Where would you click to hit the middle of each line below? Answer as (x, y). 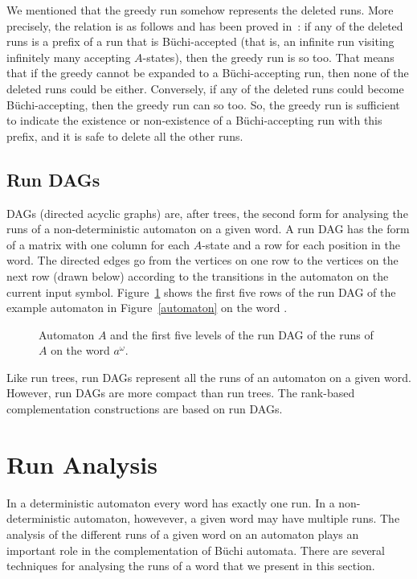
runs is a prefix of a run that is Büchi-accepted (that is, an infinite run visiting (200, 41)
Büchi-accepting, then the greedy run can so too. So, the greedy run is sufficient (203, 104)
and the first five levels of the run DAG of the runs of (242, 334)
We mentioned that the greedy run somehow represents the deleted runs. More (200, 10)
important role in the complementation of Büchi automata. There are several (196, 550)
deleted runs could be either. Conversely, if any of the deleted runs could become (205, 88)
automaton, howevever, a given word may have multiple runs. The (237, 518)
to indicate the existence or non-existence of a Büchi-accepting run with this (194, 120)
